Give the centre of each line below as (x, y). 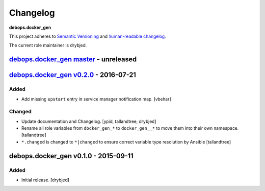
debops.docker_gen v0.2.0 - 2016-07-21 (73, 75)
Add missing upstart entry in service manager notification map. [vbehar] (96, 99)
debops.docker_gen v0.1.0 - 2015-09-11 (71, 156)
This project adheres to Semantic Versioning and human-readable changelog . (88, 36)
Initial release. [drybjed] (45, 180)
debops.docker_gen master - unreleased (73, 60)
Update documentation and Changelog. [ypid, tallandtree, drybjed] (89, 121)
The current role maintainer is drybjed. (48, 45)
